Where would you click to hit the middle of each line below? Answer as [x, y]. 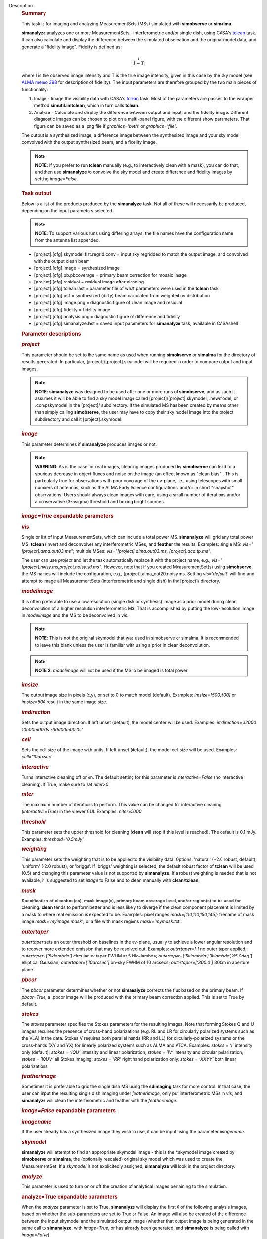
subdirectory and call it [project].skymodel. [79, 419]
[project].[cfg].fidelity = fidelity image [72, 309]
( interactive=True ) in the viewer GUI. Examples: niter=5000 [82, 812]
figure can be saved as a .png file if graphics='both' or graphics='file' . [106, 126]
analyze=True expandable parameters [70, 1197]
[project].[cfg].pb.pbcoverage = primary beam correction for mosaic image [111, 275]
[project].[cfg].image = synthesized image [77, 268]
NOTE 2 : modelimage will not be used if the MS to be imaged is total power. [112, 670]
